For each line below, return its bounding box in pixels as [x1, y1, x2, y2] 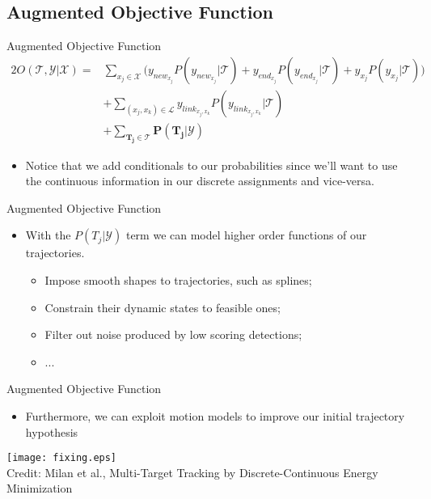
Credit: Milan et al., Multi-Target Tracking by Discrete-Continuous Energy [6, 463, 378, 480]
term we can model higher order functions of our [125, 226, 367, 243]
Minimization [6, 480, 73, 497]
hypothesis [25, 423, 78, 440]
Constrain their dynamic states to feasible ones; [44, 298, 281, 315]
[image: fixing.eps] [6, 452, 117, 464]
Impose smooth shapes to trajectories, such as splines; [44, 272, 312, 289]
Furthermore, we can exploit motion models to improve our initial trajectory [25, 407, 405, 424]
